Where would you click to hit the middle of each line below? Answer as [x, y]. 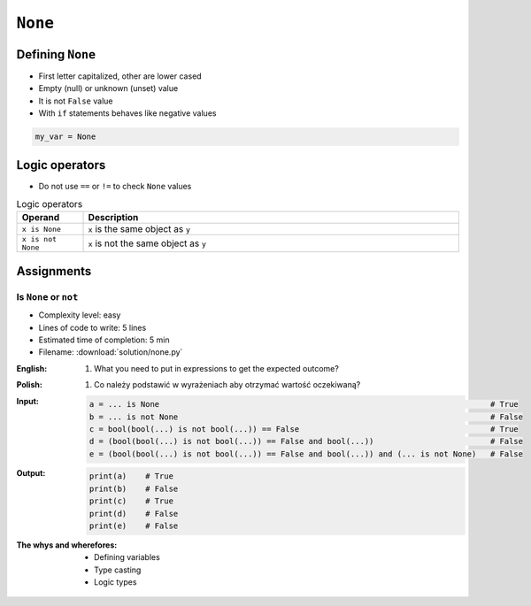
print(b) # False [134, 488]
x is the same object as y [139, 229]
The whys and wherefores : [67, 545]
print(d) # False [134, 514]
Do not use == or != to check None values [115, 186]
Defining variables [127, 557]
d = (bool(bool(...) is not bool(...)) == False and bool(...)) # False [306, 441]
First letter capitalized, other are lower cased [120, 76]
